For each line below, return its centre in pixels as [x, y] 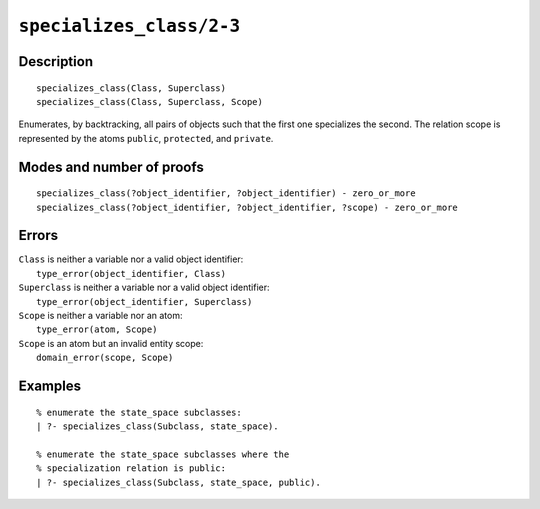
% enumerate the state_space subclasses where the [163, 454]
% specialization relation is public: [131, 468]
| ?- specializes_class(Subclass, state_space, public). [179, 482]
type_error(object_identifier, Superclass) [144, 301]
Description [56, 61]
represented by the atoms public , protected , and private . [146, 138]
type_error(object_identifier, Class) [131, 273]
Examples [50, 385]
